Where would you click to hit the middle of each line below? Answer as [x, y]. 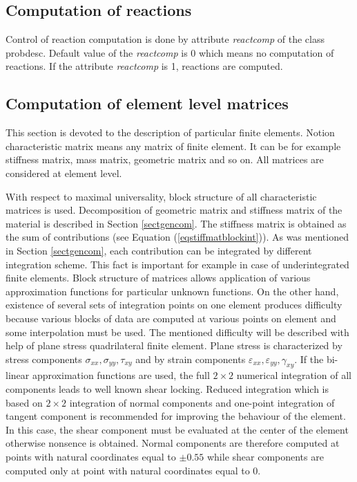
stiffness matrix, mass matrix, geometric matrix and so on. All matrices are [165, 159]
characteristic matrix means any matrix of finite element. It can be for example [173, 146]
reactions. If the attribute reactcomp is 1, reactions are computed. [144, 66]
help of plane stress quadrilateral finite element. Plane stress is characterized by [174, 345]
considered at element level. [64, 173]
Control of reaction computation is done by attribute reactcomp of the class [165, 39]
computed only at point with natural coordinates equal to [128, 470]
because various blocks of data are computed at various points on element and [171, 318]
